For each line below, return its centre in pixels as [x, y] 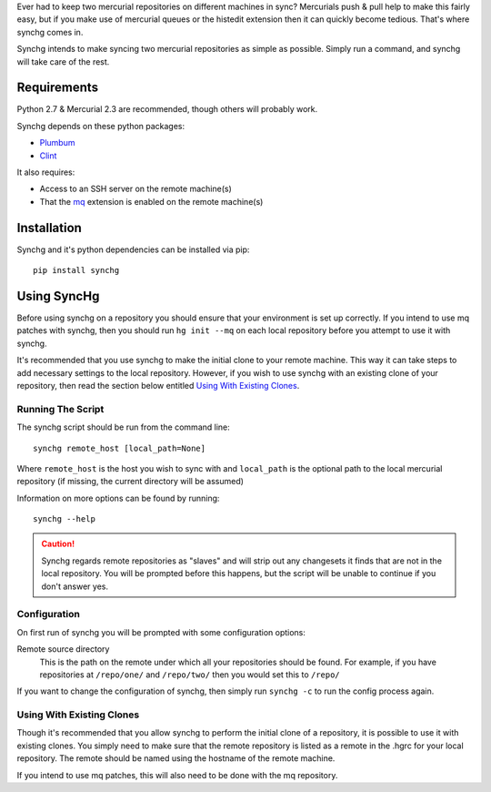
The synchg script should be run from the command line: [124, 427]
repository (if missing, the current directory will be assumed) [130, 482]
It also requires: [46, 172]
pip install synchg [76, 270]
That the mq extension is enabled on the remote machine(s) [151, 201]
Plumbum [57, 143]
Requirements [58, 88]
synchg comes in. [50, 32]
